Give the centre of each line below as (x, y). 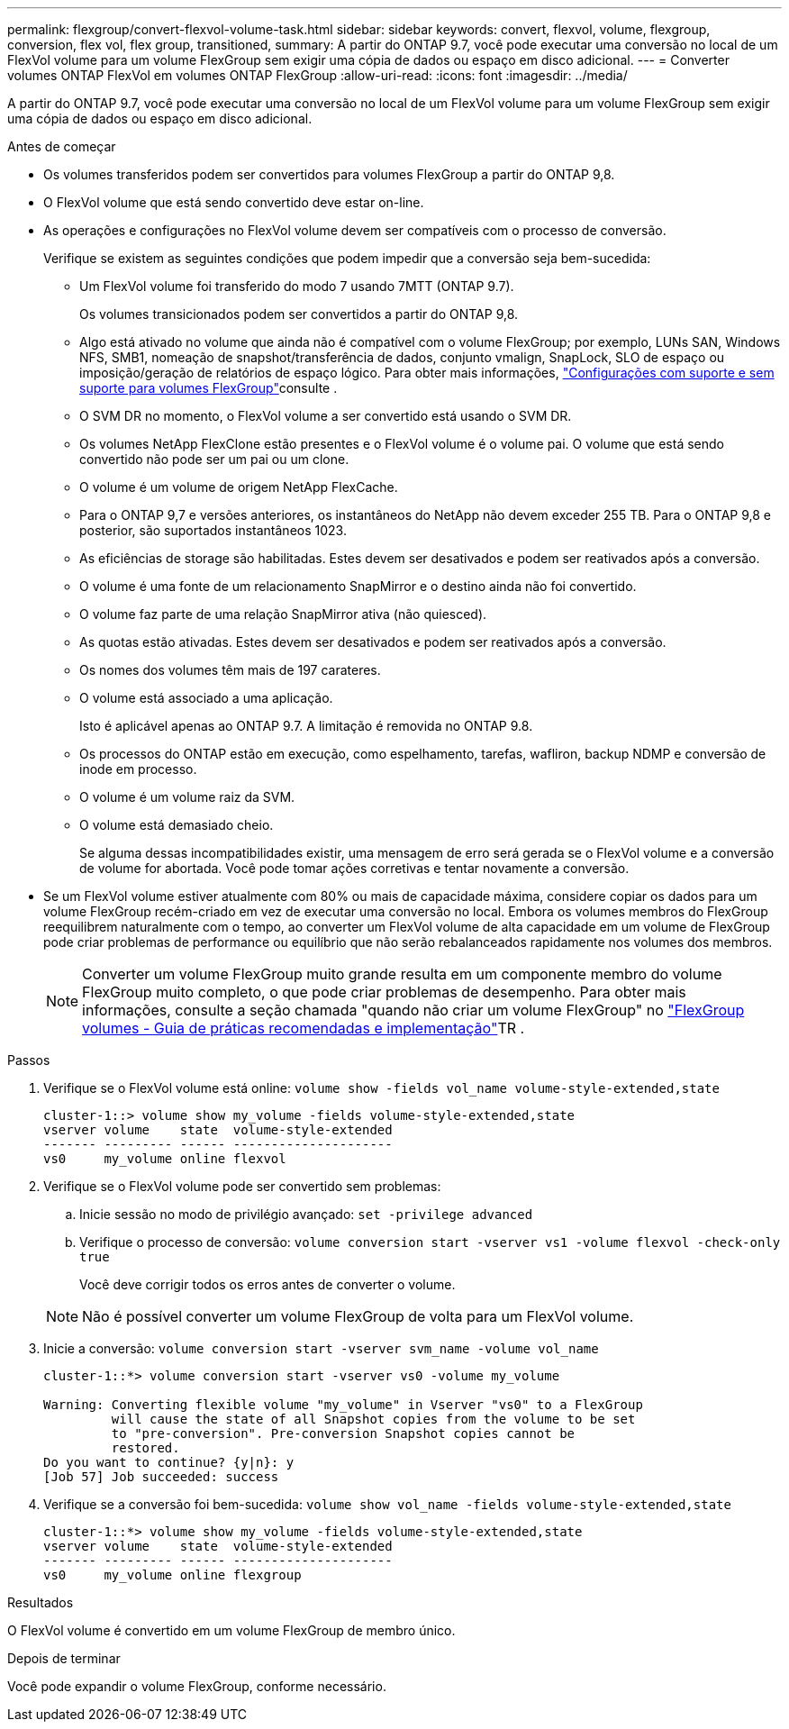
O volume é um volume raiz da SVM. (187, 797)
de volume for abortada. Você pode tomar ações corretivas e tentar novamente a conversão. (354, 868)
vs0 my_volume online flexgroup (172, 1575)
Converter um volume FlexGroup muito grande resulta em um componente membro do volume (402, 974)
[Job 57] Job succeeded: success (161, 1477)
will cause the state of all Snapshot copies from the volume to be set (373, 1419)
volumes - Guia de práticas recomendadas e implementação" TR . (304, 1028)
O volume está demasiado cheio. (177, 825)
